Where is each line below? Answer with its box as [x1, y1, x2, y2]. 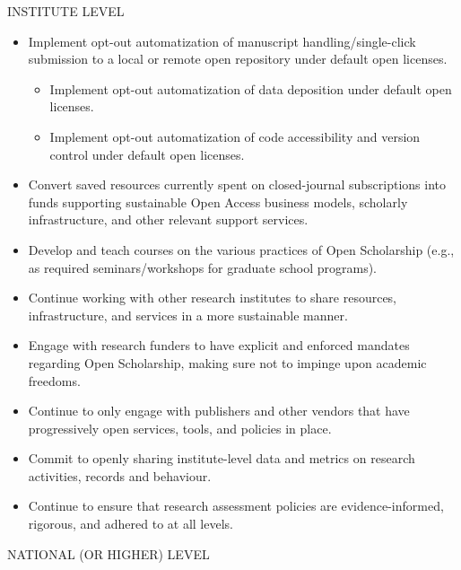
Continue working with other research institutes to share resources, [28, 288, 397, 307]
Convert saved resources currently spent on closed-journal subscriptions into [28, 175, 447, 194]
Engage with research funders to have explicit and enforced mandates [28, 336, 410, 355]
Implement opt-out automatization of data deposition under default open [49, 79, 452, 98]
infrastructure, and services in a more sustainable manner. [28, 305, 348, 324]
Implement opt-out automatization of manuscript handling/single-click [28, 31, 416, 50]
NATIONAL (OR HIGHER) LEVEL [7, 544, 210, 563]
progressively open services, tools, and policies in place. [28, 418, 332, 437]
